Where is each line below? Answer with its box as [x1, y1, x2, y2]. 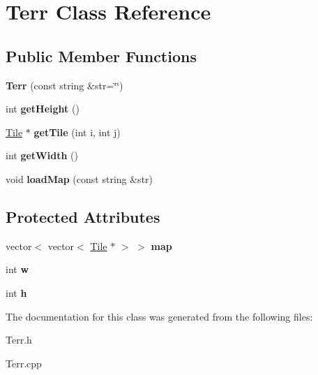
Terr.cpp [6, 355, 42, 370]
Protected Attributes [6, 205, 160, 227]
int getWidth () [6, 148, 78, 163]
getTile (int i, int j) [33, 124, 121, 139]
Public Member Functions [6, 45, 197, 66]
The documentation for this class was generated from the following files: [6, 309, 313, 323]
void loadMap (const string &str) [6, 171, 153, 186]
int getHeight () [6, 101, 79, 116]
